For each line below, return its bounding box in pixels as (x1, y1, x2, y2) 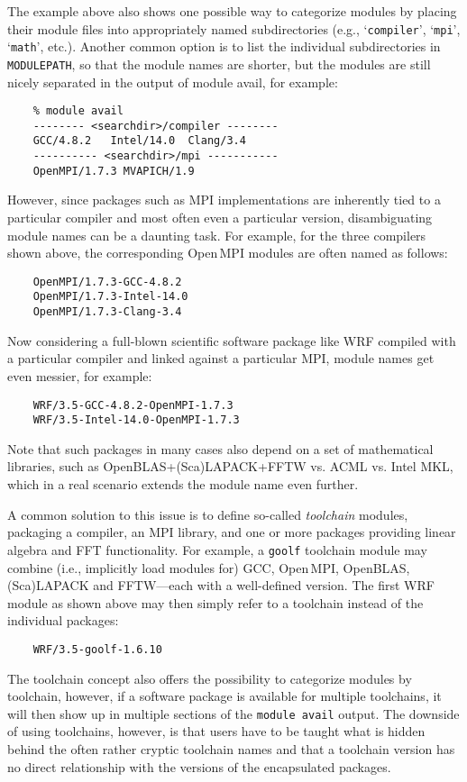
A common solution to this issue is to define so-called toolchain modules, (7, 505, 408, 523)
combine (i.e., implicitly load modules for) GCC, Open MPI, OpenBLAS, (7, 558, 410, 577)
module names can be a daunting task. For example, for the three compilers (7, 225, 426, 244)
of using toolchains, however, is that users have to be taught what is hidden (7, 722, 426, 741)
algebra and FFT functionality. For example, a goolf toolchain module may (7, 540, 427, 559)
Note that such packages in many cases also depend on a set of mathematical (7, 439, 434, 458)
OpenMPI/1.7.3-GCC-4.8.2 (32, 275, 182, 288)
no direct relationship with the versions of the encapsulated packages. (7, 757, 391, 776)
